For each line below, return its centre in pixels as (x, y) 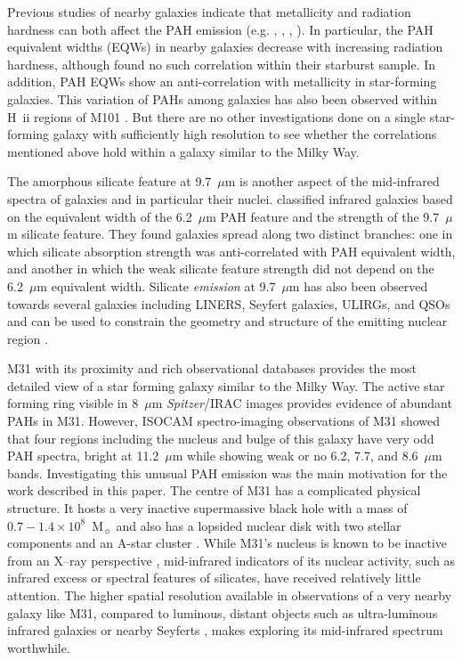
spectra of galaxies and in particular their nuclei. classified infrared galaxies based (230, 198)
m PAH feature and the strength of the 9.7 (323, 216)
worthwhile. (39, 647)
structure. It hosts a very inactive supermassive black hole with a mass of (207, 508)
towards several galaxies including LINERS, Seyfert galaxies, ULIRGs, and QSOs (229, 303)
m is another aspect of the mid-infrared (332, 181)
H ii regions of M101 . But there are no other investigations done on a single (217, 116)
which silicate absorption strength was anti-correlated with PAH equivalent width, (231, 251)
